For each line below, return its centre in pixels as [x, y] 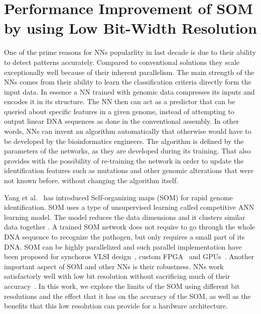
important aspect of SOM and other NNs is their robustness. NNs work [114, 266]
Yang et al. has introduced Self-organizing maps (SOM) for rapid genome [118, 197]
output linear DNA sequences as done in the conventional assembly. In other [122, 121]
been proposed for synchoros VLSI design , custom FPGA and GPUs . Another [129, 256]
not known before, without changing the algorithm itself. [91, 180]
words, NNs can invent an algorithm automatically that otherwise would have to [128, 131]
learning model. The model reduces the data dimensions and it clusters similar [125, 217]
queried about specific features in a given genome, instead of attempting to [119, 111]
